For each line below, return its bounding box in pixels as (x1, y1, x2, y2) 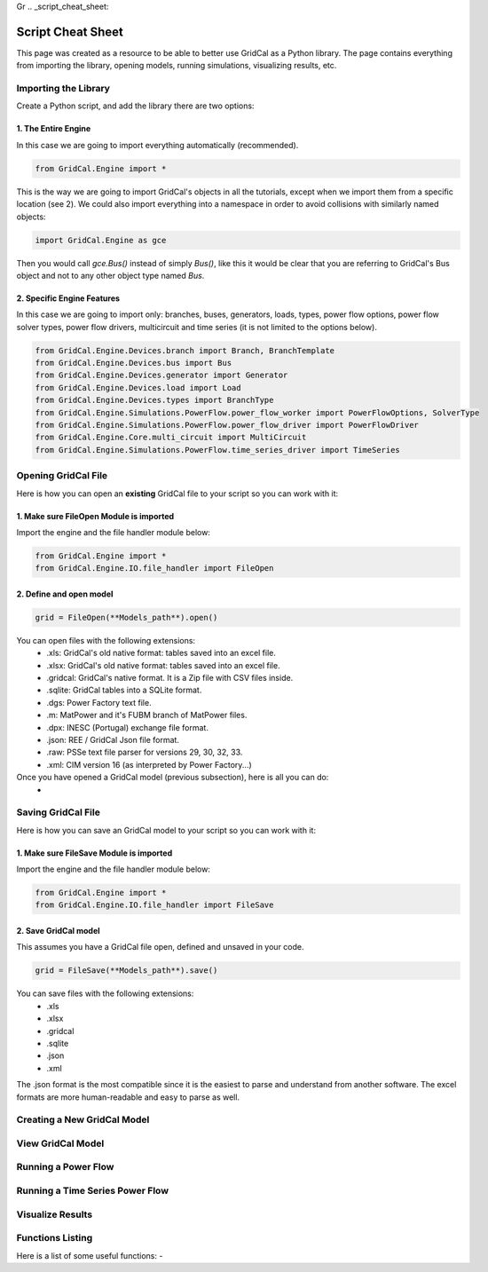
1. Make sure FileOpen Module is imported (16, 510, 175, 521)
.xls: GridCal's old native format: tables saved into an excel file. (46, 648, 277, 659)
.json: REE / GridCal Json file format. (46, 735, 179, 746)
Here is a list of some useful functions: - (16, 1250, 163, 1260)
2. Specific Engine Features (16, 293, 120, 304)
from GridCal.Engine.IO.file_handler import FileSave (35, 900, 274, 910)
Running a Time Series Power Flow (16, 1185, 169, 1197)
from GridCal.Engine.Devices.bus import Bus (35, 358, 232, 368)
